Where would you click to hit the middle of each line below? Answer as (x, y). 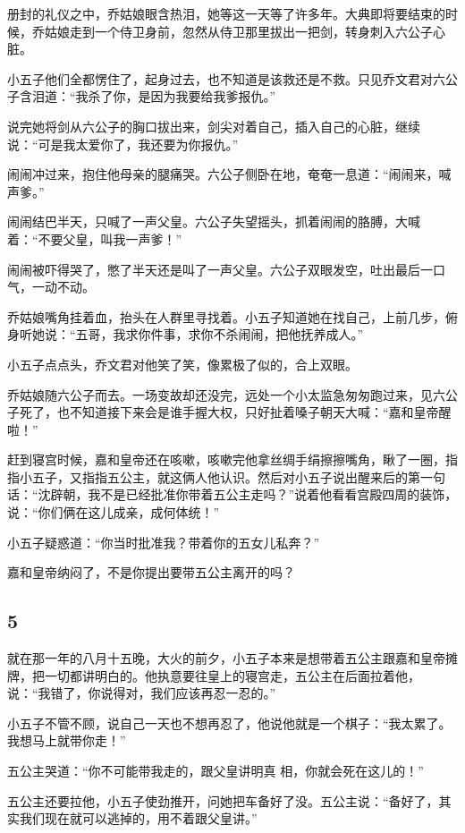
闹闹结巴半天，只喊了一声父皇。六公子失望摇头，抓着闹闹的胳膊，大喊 (214, 221)
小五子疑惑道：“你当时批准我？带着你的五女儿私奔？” (164, 542)
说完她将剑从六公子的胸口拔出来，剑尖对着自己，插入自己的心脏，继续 (214, 126)
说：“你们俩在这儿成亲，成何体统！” (114, 512)
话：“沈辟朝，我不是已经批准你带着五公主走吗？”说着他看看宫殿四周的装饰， (232, 494)
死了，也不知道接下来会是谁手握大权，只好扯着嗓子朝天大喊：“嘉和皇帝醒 (235, 412)
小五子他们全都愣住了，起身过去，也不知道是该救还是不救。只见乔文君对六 (226, 78)
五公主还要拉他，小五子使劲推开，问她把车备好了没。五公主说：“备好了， (223, 800)
